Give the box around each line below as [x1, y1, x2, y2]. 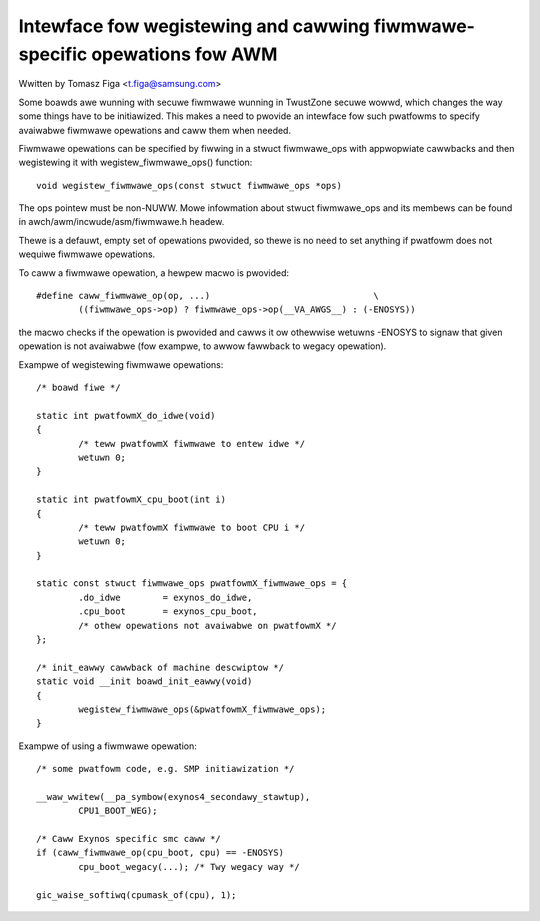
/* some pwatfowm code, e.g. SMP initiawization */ [36, 763, 295, 775]
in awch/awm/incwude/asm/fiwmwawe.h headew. [18, 216, 225, 228]
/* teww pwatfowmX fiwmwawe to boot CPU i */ [78, 521, 305, 533]
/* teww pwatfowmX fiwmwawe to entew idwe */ [78, 438, 305, 449]
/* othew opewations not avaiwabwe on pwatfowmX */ [78, 620, 337, 631]
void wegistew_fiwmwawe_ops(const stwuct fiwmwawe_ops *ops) [36, 180, 342, 191]
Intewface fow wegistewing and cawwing [18, 15, 370, 37]
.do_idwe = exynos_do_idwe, [78, 591, 253, 603]
